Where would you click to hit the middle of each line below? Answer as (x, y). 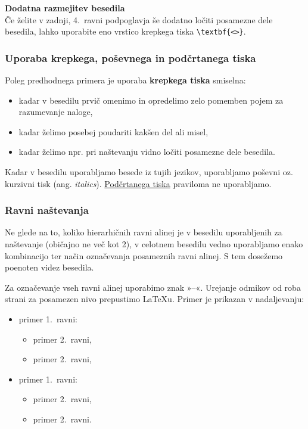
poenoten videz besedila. (49, 267)
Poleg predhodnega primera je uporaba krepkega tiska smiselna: (125, 80)
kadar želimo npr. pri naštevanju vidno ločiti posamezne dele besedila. (147, 152)
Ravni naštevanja (47, 210)
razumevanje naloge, (56, 112)
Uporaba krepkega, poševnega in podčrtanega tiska (130, 57)
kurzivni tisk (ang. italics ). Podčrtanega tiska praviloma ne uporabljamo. (138, 183)
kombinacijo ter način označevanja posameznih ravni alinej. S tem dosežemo (144, 255)
